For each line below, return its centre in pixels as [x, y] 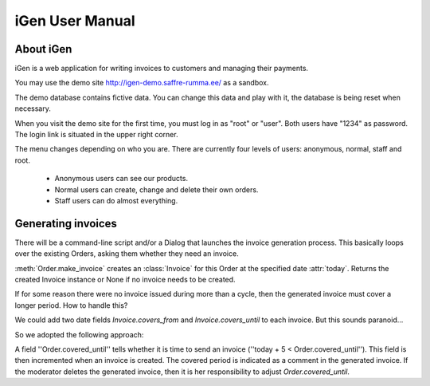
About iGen [43, 49]
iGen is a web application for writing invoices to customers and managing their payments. [162, 69]
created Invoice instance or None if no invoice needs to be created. [125, 280]
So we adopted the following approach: [79, 334]
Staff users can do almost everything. [116, 200]
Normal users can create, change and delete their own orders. [156, 189]
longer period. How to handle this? [71, 305]
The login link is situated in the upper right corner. [96, 135]
